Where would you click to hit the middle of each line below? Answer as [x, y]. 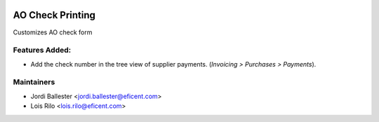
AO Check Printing [54, 15]
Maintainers [34, 82]
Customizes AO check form [53, 32]
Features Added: [42, 50]
